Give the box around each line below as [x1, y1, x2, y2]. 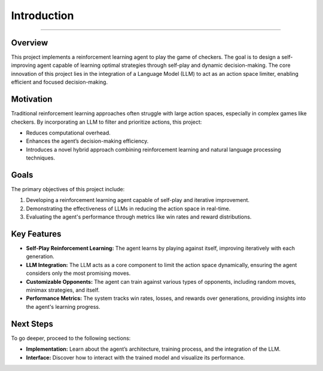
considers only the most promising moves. [26, 269, 131, 277]
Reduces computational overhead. [26, 129, 111, 136]
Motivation [11, 94, 53, 105]
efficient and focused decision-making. [11, 78, 108, 86]
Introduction [11, 9, 74, 22]
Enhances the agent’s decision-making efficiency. [26, 137, 149, 145]
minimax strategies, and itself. [26, 287, 100, 294]
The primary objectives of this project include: [11, 186, 125, 192]
